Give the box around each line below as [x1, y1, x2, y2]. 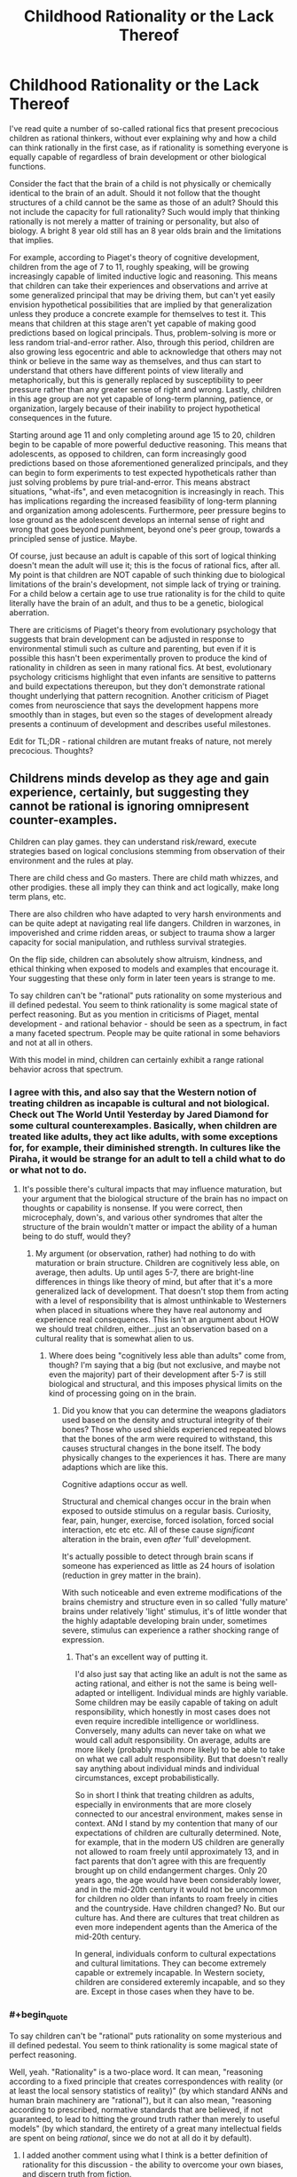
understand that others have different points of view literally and [9, 365, 244, 376]
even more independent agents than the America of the [74, 1922, 277, 1933]
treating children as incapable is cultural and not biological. [9, 1096, 270, 1109]
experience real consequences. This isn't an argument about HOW [35, 1314, 279, 1325]
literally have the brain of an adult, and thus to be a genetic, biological [9, 598, 264, 608]
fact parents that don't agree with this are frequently [74, 1856, 266, 1866]
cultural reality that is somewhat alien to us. [35, 1334, 194, 1344]
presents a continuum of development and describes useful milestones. [9, 718, 271, 729]
